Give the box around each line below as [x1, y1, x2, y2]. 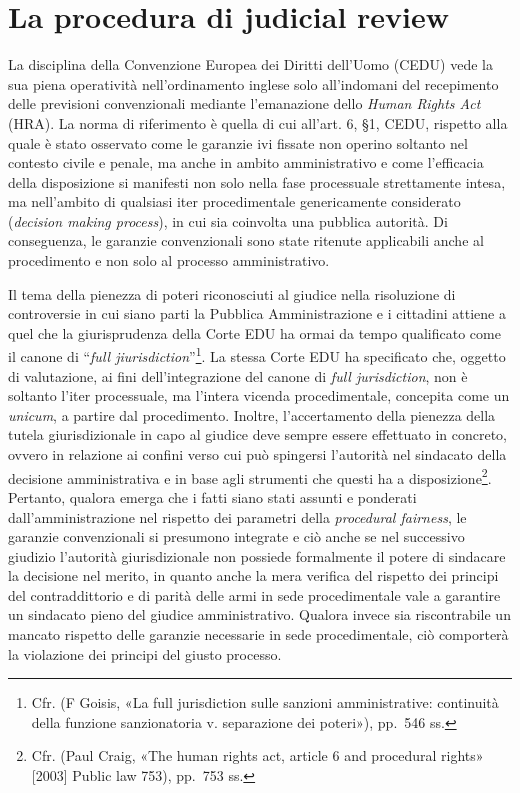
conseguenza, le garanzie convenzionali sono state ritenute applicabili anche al [8, 230, 484, 251]
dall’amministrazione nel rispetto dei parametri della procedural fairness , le [8, 506, 467, 527]
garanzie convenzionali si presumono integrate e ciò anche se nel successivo [8, 526, 465, 547]
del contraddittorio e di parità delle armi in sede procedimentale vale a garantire [8, 584, 501, 605]
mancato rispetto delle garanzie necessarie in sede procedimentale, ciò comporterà [8, 624, 509, 645]
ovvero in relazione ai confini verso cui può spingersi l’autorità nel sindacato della [8, 444, 507, 465]
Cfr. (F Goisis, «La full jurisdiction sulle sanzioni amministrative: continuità [31, 692, 499, 713]
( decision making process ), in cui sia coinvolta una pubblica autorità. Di [8, 210, 448, 231]
